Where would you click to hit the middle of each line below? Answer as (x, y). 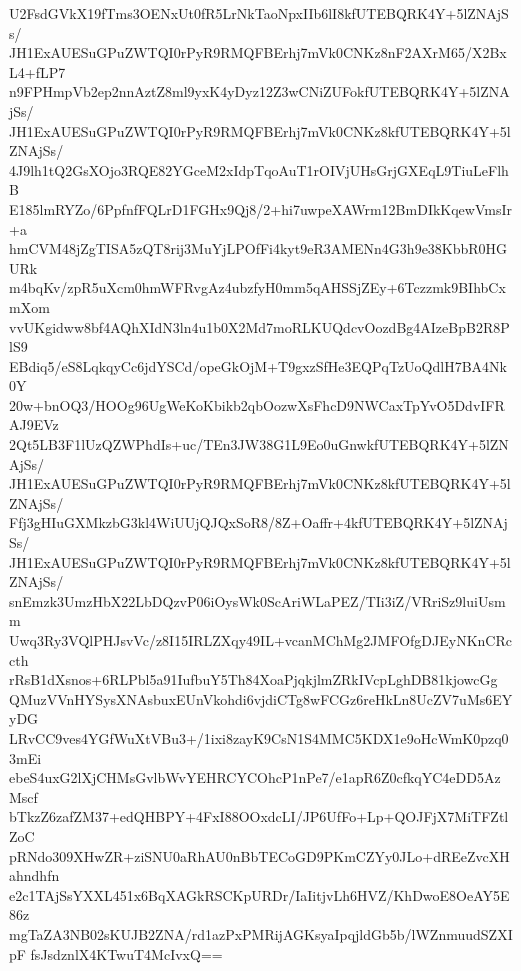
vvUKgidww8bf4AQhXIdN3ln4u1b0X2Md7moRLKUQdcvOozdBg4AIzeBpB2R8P (259, 326)
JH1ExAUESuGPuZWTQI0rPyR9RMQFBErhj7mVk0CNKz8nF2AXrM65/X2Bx (258, 52)
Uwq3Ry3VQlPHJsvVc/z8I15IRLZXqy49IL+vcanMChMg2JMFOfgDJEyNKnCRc (260, 640)
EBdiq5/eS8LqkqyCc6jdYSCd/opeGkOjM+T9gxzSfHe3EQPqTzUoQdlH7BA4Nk (258, 365)
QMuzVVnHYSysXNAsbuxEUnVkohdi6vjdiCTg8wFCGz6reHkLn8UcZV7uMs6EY (261, 698)
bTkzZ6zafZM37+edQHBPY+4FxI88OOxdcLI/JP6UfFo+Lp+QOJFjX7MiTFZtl (259, 816)
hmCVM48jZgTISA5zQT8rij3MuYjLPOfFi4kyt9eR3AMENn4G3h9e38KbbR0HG (258, 248)
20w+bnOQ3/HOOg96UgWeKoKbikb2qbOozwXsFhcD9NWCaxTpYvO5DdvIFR (257, 404)
